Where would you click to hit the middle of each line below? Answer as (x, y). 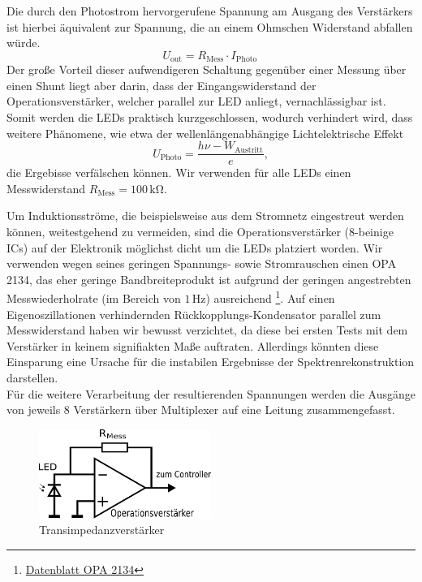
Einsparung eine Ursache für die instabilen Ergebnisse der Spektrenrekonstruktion (211, 362)
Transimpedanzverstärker (102, 530)
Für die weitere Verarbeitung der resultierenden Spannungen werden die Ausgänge (211, 393)
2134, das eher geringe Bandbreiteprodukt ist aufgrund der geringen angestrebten (209, 279)
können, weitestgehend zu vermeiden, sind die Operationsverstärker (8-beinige (200, 232)
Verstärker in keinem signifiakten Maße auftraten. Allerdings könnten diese (193, 345)
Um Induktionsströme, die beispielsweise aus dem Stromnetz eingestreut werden (205, 216)
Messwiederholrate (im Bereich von (94, 298)
